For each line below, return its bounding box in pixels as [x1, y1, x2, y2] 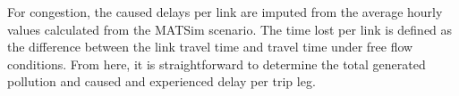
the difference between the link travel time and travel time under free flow [7, 37, 413, 56]
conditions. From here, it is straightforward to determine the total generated [7, 54, 426, 73]
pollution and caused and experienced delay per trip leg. [7, 72, 316, 91]
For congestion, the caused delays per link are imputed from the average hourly [7, 3, 443, 20]
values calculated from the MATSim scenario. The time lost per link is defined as [7, 20, 453, 38]
